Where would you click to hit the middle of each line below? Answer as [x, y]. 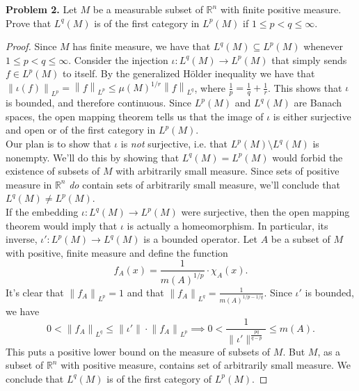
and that [145, 292]
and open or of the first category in [81, 130]
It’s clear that [35, 292]
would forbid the [308, 157]
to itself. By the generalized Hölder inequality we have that [189, 73]
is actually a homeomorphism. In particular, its [228, 225]
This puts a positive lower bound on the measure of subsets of [138, 351]
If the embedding [42, 212]
